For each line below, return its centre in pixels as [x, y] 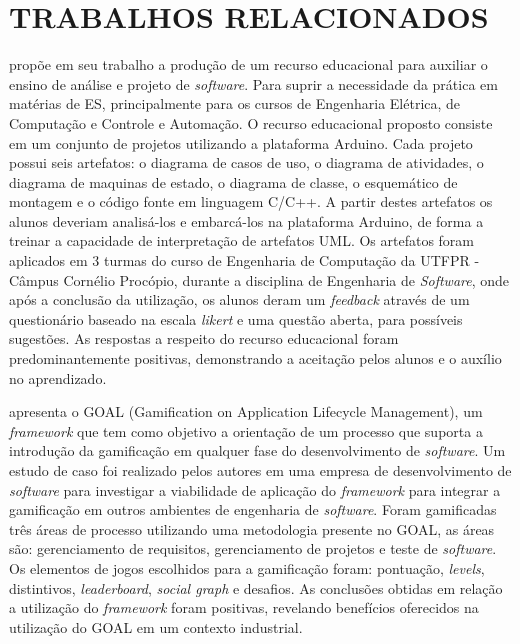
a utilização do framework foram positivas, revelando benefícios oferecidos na [244, 607]
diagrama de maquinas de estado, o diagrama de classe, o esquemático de [233, 181]
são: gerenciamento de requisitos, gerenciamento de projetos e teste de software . [253, 548]
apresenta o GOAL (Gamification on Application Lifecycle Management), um [246, 411]
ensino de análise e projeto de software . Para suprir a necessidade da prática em [253, 83]
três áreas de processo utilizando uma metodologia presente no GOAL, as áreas [252, 528]
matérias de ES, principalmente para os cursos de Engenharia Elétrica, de [235, 103]
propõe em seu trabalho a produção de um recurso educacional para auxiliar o [248, 64]
